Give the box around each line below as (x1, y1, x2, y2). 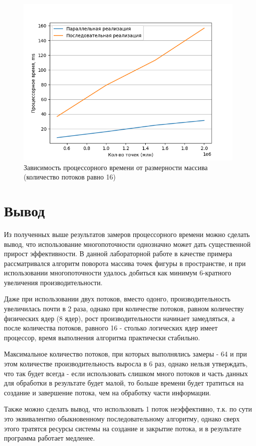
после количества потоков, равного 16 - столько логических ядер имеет (4, 323, 218, 333)
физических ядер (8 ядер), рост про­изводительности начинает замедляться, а (4, 313, 235, 323)
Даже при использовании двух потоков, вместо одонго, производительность (4, 294, 231, 304)
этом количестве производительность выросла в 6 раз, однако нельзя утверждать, (4, 358, 248, 369)
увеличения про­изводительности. (4, 277, 103, 287)
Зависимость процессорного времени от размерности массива (24, 162, 208, 172)
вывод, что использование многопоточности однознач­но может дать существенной (4, 238, 251, 249)
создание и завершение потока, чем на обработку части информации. (4, 387, 211, 397)
